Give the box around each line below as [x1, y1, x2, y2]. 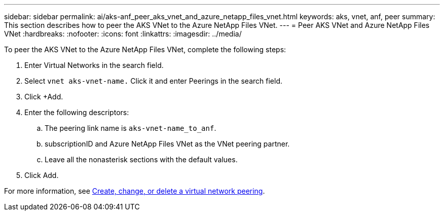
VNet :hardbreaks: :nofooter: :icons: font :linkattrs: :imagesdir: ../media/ [4, 29, 242, 38]
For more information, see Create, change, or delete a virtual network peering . [4, 187, 265, 195]
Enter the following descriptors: [24, 108, 129, 117]
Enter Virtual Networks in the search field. [24, 61, 164, 69]
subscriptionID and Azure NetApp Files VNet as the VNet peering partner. [45, 139, 290, 148]
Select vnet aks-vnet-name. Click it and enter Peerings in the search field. [24, 77, 282, 85]
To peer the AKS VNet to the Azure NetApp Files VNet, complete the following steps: [4, 45, 286, 54]
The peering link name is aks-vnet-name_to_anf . [45, 124, 216, 132]
